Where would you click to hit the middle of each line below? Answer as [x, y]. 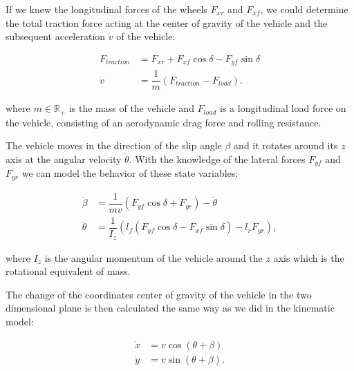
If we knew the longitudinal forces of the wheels [106, 9]
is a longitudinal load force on [283, 108]
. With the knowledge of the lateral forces [217, 159]
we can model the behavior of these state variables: [130, 173]
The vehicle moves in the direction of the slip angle [114, 145]
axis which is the [309, 257]
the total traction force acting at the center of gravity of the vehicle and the [167, 22]
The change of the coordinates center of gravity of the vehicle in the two [159, 294]
